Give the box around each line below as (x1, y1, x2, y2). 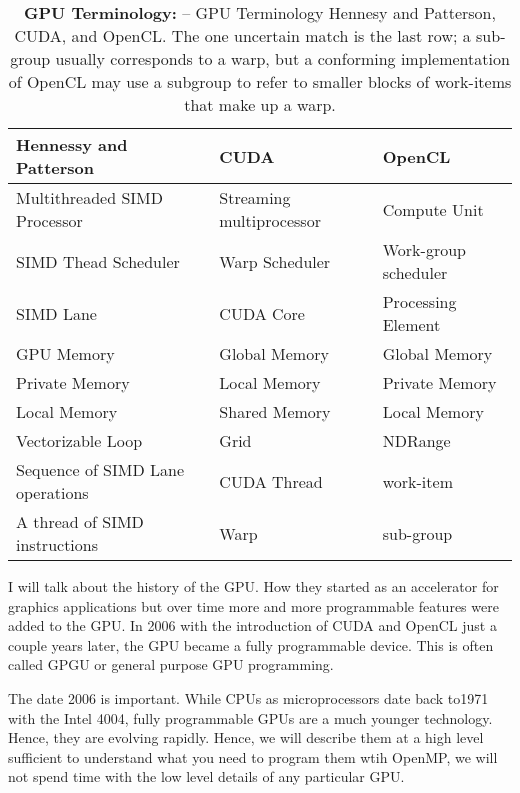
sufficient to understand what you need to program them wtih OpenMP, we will (8, 746, 498, 767)
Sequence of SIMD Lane (16, 458, 185, 481)
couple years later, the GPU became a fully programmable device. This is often (8, 634, 494, 655)
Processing (382, 290, 457, 313)
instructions (16, 533, 99, 556)
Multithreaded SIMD (16, 186, 163, 209)
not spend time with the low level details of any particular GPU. (8, 766, 405, 787)
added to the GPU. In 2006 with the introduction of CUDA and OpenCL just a (8, 615, 497, 636)
